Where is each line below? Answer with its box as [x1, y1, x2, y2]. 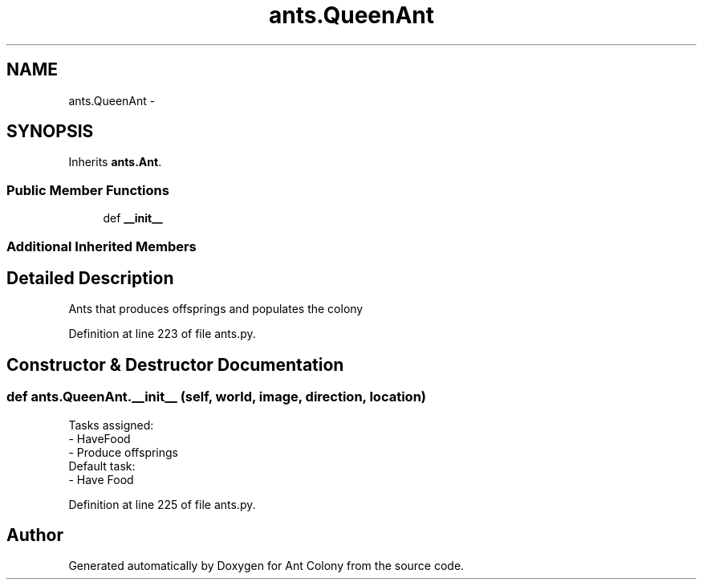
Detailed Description [6, 267, 174, 288]
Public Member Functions [6, 181, 169, 198]
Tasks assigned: [68, 417, 154, 432]
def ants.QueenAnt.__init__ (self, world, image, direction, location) [6, 389, 426, 405]
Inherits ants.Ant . [68, 155, 162, 169]
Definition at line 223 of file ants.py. [68, 327, 256, 341]
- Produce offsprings [68, 445, 178, 459]
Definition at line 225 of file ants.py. [68, 497, 256, 511]
